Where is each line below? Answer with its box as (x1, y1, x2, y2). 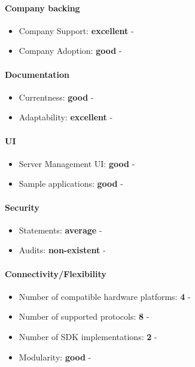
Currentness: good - (19, 90, 94, 103)
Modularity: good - (19, 350, 92, 363)
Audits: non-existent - (19, 244, 106, 256)
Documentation (5, 68, 70, 80)
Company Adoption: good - (19, 44, 122, 57)
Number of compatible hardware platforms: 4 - (19, 290, 191, 302)
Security (5, 201, 39, 213)
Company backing (5, 1, 80, 14)
